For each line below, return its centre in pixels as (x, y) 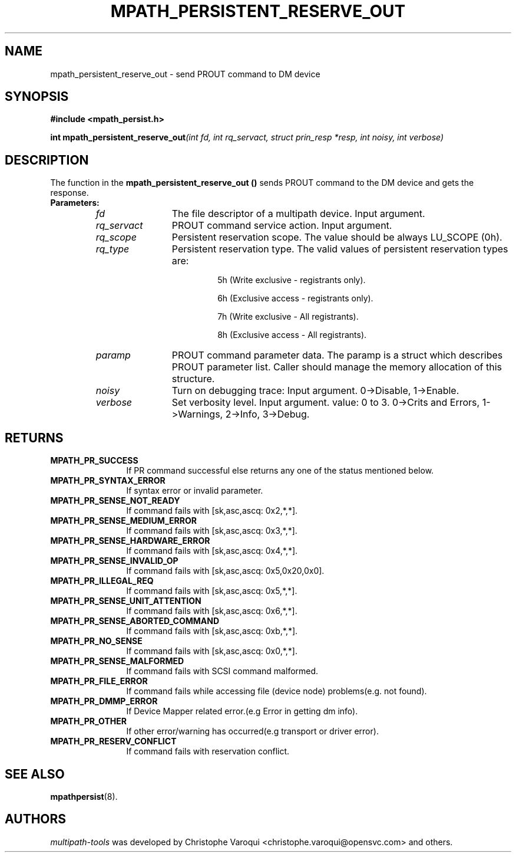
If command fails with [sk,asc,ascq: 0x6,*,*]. (212, 611)
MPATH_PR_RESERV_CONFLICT (113, 741)
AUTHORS (36, 819)
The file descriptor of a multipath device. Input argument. (298, 214)
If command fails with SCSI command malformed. (222, 671)
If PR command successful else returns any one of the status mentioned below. (280, 471)
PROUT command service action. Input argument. (282, 226)
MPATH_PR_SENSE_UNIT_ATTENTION (126, 601)
